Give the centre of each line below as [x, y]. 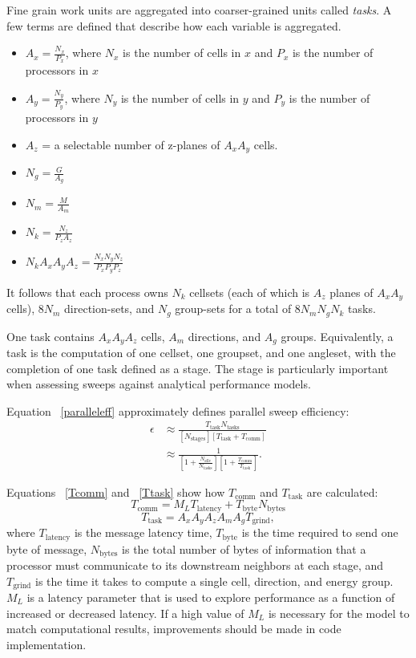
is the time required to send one [320, 532]
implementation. [46, 644]
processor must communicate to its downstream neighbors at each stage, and [195, 565]
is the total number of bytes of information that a [244, 548]
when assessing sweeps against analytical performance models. [159, 384]
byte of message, [47, 548]
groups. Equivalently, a [337, 336]
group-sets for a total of [233, 309]
